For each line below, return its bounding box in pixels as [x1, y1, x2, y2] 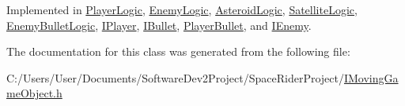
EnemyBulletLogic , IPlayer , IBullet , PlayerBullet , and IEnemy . [6, 16, 312, 33]
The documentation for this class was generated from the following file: [6, 43, 350, 60]
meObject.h [6, 85, 62, 101]
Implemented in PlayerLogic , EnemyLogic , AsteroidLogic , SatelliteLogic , [6, 2, 358, 17]
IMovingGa [343, 69, 399, 86]
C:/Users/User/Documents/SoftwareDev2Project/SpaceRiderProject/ [6, 69, 344, 86]
